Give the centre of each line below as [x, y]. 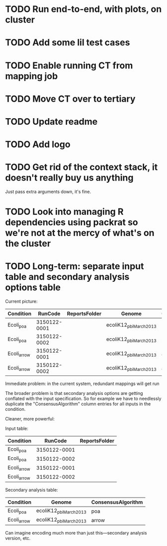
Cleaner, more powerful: [30, 419]
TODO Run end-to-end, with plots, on [83, 9]
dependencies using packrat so [72, 222]
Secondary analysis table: [32, 490]
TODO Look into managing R [64, 212]
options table [33, 287]
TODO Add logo [38, 144]
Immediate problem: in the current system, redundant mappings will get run [83, 384]
